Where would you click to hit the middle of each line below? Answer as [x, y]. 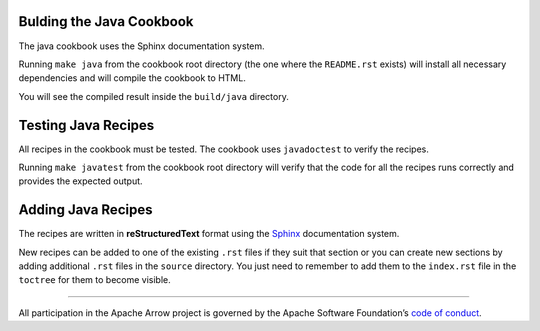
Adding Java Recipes [85, 210]
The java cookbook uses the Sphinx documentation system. [141, 46]
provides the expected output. [81, 181]
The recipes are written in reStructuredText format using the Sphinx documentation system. [209, 234]
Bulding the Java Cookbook [106, 21]
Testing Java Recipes [86, 125]
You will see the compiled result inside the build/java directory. [153, 96]
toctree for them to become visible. [95, 280]
